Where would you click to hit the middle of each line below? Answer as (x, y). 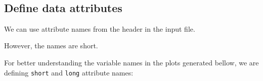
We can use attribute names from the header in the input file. (100, 28)
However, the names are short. (51, 46)
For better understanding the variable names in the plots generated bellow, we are (131, 62)
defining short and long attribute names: (69, 72)
